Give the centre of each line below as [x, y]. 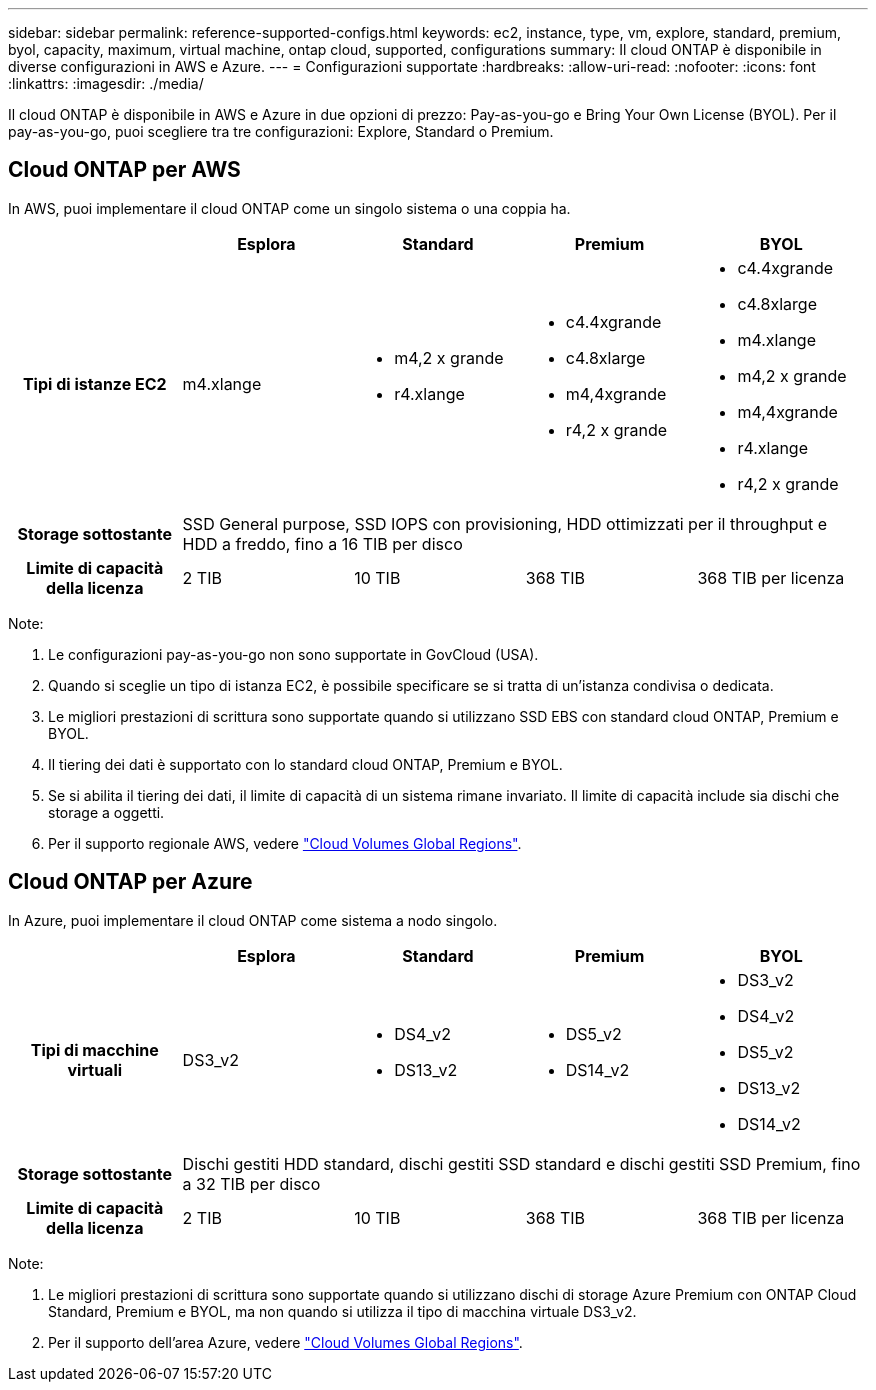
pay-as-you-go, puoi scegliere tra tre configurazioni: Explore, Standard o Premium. [281, 131]
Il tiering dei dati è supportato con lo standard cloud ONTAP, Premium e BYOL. [305, 764]
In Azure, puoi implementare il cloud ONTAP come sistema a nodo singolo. [253, 920]
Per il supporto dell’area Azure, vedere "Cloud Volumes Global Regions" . [285, 1342]
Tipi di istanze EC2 [94, 383]
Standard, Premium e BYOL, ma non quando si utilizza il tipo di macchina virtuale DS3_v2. [342, 1311]
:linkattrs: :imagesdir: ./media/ [106, 83]
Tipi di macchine [94, 1049]
